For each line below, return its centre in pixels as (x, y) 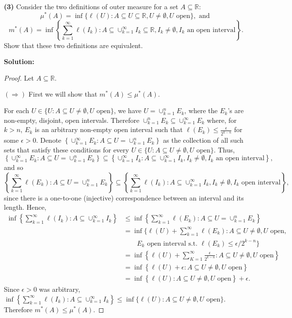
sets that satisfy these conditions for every (66, 149)
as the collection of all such (203, 140)
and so (14, 167)
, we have (128, 110)
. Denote (49, 140)
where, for (222, 120)
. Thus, (224, 149)
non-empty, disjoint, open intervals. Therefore (72, 120)
